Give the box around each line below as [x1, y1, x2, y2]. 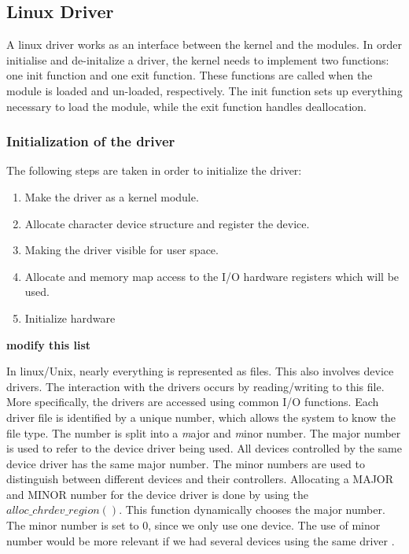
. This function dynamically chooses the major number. [119, 501, 385, 518]
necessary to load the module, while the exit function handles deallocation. [6, 98, 367, 114]
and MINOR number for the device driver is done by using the [6, 486, 308, 502]
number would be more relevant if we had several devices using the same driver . [6, 532, 395, 548]
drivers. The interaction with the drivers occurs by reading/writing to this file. [6, 378, 385, 394]
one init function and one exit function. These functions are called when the [6, 67, 373, 83]
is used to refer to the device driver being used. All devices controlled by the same [6, 440, 402, 456]
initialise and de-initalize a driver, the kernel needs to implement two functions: [6, 51, 389, 68]
